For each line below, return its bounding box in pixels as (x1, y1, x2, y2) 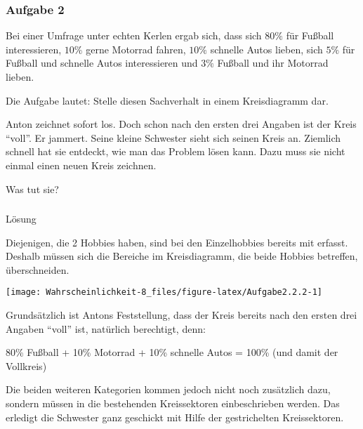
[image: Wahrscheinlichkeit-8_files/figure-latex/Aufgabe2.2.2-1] (6, 287, 323, 298)
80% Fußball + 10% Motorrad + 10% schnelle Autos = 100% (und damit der (6, 345, 338, 359)
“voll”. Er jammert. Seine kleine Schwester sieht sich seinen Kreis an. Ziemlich (6, 130, 341, 145)
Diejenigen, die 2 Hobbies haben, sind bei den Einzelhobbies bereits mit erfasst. (6, 235, 348, 249)
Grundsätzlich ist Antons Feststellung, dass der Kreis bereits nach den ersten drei (6, 308, 357, 322)
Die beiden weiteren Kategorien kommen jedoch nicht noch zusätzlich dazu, (6, 382, 331, 397)
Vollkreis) (6, 358, 47, 373)
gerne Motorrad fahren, (86, 41, 186, 56)
